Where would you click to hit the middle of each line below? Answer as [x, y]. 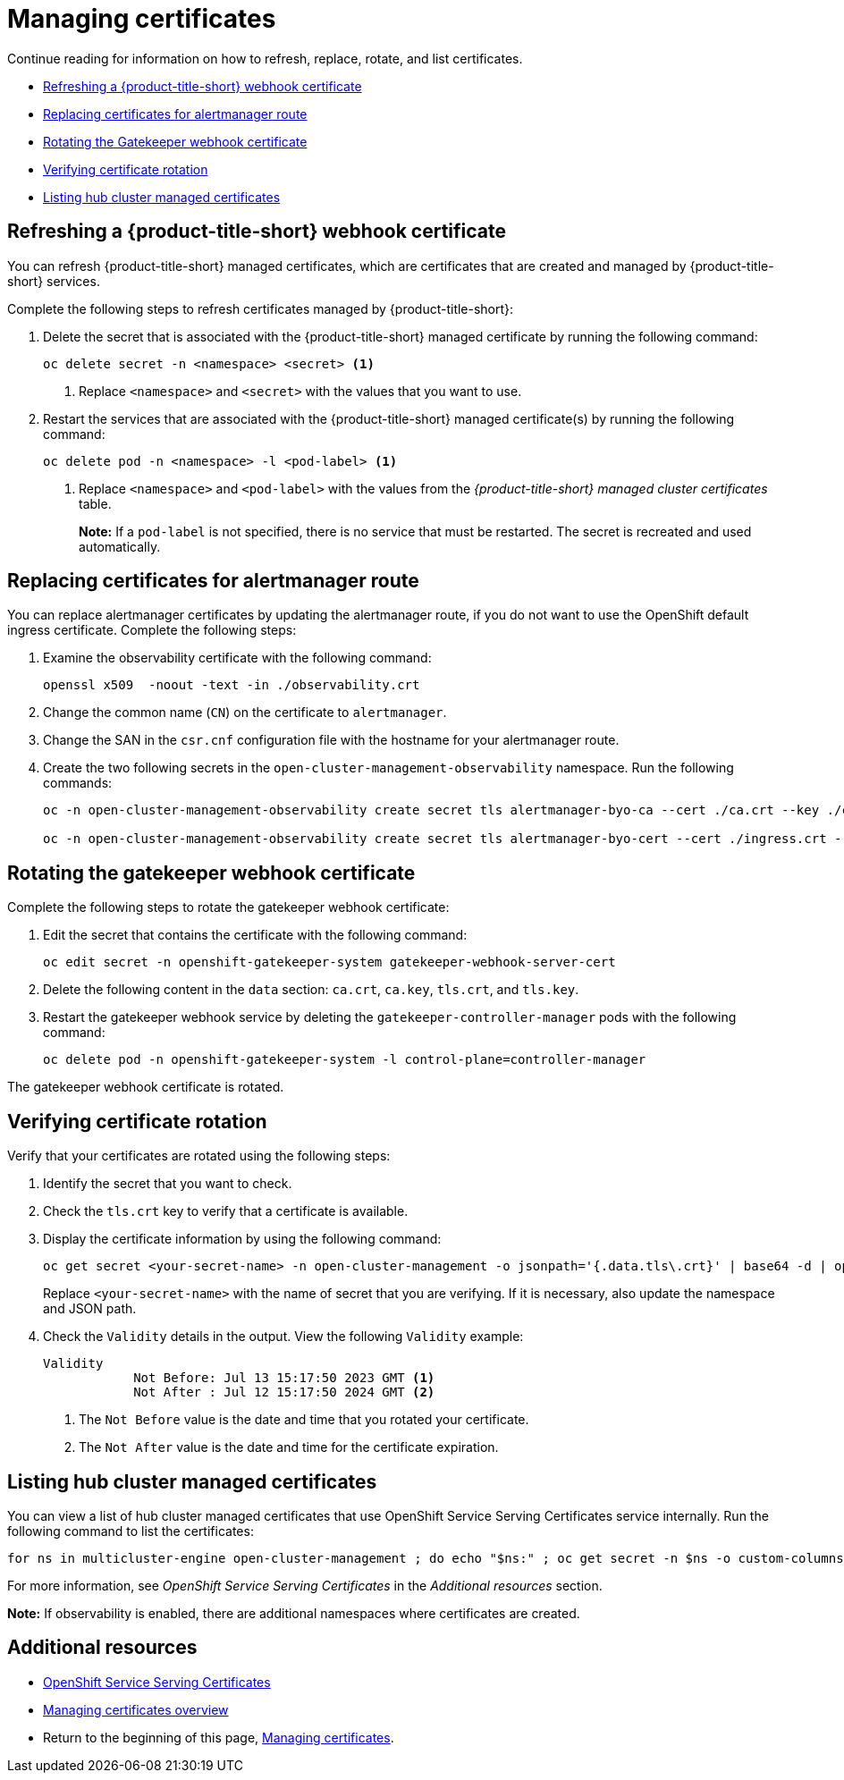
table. [95, 503]
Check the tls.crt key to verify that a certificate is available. [226, 1211]
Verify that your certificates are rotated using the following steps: [199, 1156]
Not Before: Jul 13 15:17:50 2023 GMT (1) [284, 1378]
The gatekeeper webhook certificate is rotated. [146, 1087]
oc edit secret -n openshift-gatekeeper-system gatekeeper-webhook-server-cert [329, 962]
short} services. [54, 281]
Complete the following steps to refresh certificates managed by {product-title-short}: [261, 308]
